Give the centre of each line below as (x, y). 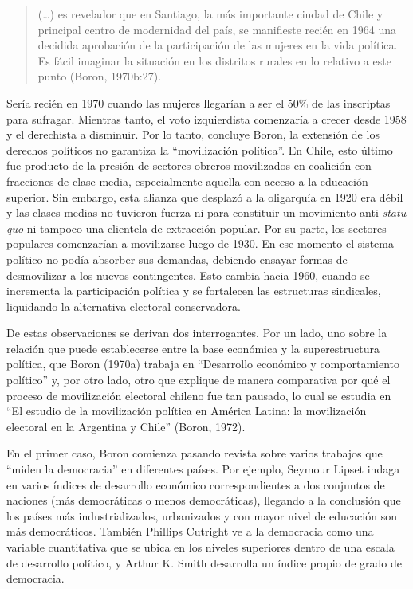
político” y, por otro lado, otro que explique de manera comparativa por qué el (199, 380)
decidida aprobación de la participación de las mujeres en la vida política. (218, 45)
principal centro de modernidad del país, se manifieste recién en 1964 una (217, 29)
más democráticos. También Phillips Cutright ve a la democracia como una (190, 531)
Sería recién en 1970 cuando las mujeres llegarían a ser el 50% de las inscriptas (199, 102)
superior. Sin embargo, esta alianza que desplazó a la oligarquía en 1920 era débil (205, 196)
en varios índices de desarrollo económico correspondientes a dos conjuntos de (196, 484)
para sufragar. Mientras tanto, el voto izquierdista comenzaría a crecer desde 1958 (206, 118)
